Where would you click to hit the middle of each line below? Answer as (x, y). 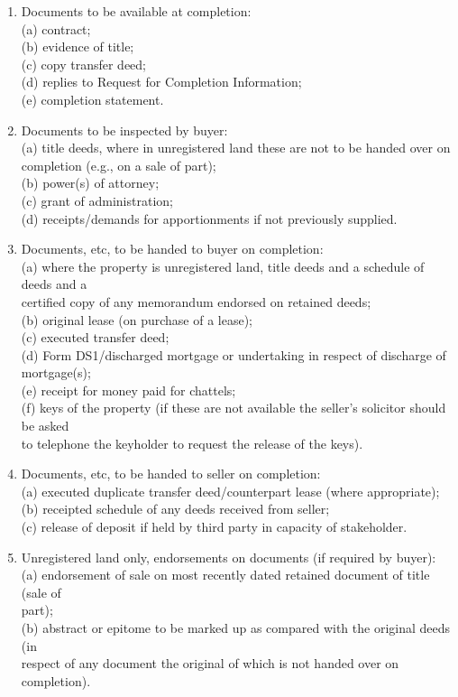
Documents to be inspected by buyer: (124, 130)
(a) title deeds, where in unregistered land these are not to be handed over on (236, 148)
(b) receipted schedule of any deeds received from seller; (175, 509)
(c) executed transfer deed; (95, 337)
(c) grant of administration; (97, 200)
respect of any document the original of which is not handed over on (210, 663)
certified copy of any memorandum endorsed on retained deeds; (196, 301)
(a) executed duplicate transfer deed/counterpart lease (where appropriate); (230, 491)
